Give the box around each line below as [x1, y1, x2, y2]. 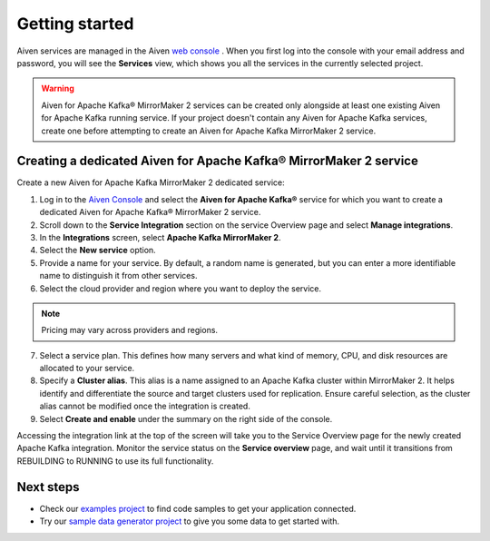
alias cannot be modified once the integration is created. [39, 400, 251, 412]
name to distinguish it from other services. [39, 270, 198, 281]
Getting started [16, 14, 134, 34]
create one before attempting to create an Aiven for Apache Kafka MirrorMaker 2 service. [41, 125, 377, 136]
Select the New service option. [39, 245, 156, 256]
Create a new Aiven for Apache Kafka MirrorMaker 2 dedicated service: [16, 177, 285, 188]
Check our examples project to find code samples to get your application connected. [39, 503, 357, 514]
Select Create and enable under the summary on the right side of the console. [39, 413, 333, 424]
